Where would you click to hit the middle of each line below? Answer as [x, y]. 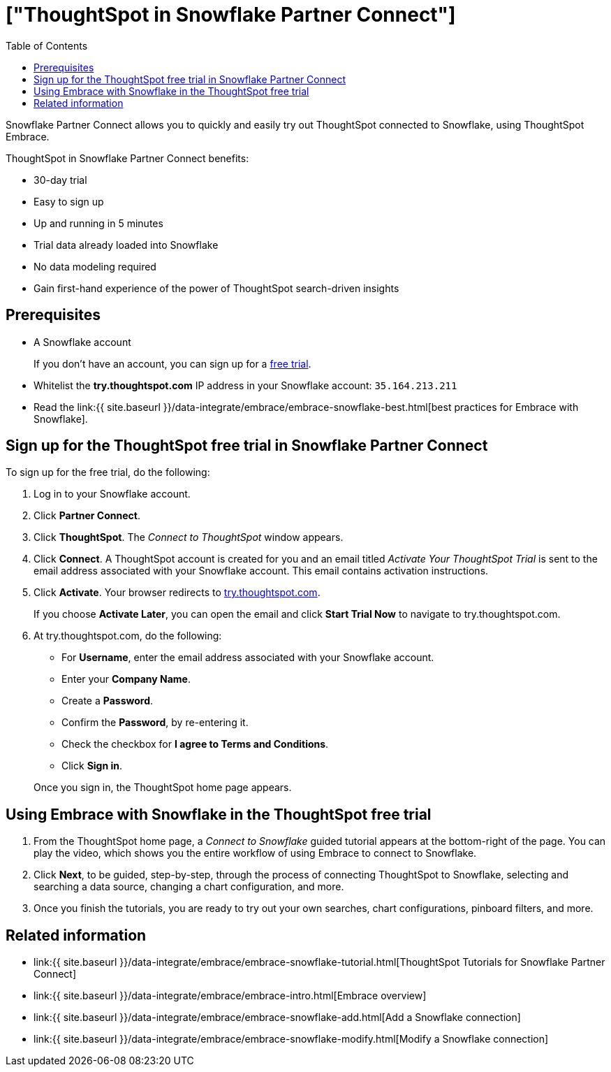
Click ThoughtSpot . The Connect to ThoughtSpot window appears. [189, 537]
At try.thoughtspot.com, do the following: [128, 636]
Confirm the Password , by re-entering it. [155, 723]
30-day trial [60, 180]
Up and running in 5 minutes [98, 223]
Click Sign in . [92, 766]
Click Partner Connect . [87, 516]
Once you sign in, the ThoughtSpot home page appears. [163, 788]
